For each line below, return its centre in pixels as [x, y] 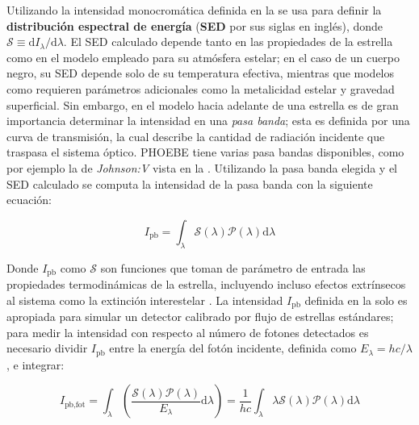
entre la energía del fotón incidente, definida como [233, 348]
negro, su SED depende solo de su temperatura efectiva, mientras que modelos [201, 73]
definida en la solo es [356, 300]
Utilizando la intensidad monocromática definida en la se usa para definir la [194, 10]
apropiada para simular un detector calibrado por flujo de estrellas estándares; [200, 317]
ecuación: [29, 200]
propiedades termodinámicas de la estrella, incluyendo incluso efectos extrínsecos [206, 283]
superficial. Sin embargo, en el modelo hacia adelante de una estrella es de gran [203, 104]
